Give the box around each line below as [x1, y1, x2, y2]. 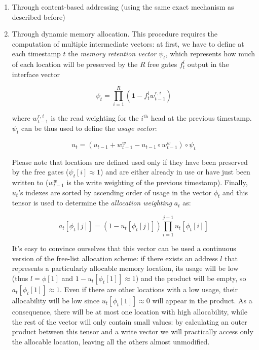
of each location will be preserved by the [12, 59, 138, 69]
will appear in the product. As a [152, 295, 252, 305]
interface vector [12, 68, 60, 79]
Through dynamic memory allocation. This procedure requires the [12, 28, 218, 39]
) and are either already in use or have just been [100, 166, 250, 177]
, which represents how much [165, 48, 255, 59]
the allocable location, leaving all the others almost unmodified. [12, 336, 210, 346]
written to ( [12, 177, 49, 188]
